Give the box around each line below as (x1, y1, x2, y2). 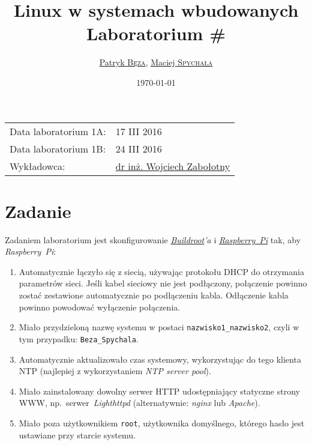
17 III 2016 (115, 124, 162, 138)
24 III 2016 (115, 141, 162, 156)
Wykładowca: (10, 159, 65, 173)
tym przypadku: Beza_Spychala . (19, 332, 139, 345)
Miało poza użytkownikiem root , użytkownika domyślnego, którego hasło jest (19, 416, 305, 429)
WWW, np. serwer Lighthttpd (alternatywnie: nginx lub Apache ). (19, 396, 260, 409)
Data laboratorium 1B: (10, 141, 106, 156)
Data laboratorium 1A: (10, 124, 106, 138)
